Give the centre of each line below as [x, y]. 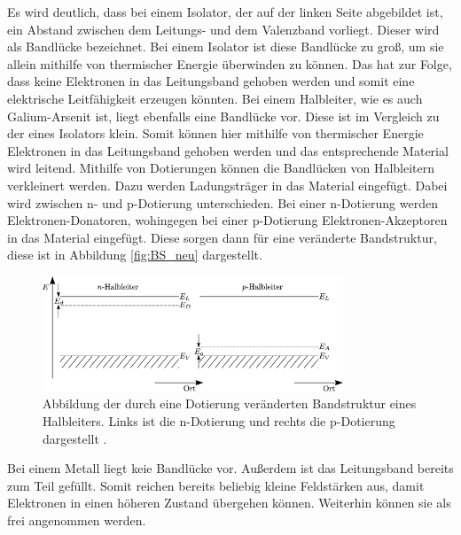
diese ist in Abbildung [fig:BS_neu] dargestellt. [135, 255]
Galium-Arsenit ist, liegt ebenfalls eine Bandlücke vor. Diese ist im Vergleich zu [223, 116]
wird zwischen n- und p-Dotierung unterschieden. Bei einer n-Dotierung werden [223, 202]
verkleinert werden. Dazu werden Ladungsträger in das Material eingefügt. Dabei [227, 185]
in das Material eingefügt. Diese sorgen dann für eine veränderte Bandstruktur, [222, 237]
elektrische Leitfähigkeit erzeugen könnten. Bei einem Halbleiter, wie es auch [215, 98]
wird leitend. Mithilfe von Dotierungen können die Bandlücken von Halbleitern [221, 168]
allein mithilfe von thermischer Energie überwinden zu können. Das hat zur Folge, [230, 63]
